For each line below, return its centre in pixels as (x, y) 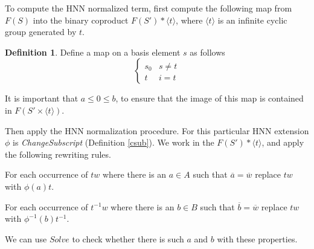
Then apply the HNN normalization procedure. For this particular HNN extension (157, 130)
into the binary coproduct (81, 20)
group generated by (41, 32)
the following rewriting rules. (58, 154)
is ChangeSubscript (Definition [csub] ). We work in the (114, 142)
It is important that (42, 98)
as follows (207, 52)
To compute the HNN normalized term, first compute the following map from (149, 8)
